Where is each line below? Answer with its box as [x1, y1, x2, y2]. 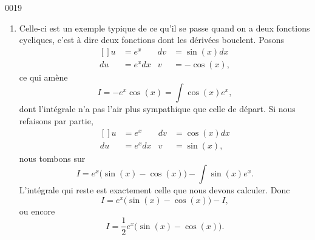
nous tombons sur [19, 152, 86, 164]
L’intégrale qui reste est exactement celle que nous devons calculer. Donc [19, 184, 290, 196]
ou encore [19, 204, 55, 217]
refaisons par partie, [19, 115, 93, 127]
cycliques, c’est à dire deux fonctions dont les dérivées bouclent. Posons [19, 33, 285, 46]
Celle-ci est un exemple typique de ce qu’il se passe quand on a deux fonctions [19, 21, 310, 34]
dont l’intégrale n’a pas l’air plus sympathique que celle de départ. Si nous [19, 102, 296, 115]
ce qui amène [19, 70, 68, 83]
